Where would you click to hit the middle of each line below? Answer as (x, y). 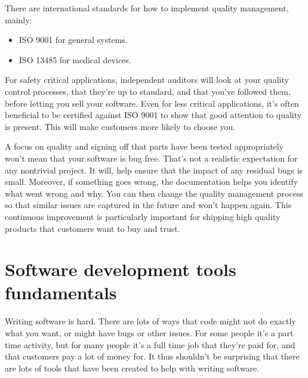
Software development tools (121, 269)
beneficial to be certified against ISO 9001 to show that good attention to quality (153, 115)
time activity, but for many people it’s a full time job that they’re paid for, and (150, 344)
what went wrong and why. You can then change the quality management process (154, 193)
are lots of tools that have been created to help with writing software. (132, 368)
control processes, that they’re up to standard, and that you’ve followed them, (148, 91)
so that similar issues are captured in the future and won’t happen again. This (148, 205)
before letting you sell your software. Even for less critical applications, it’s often (152, 103)
